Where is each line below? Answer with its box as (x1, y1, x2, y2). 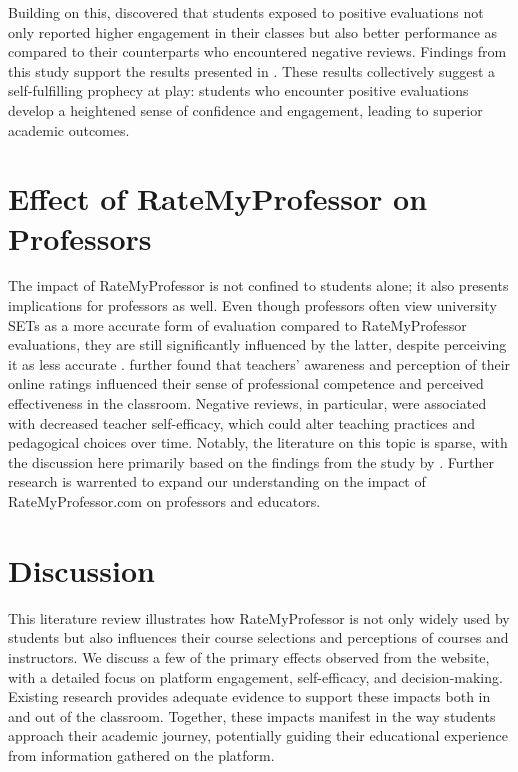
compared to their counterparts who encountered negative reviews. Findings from (8, 41, 507, 62)
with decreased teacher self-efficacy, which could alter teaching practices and (8, 412, 475, 433)
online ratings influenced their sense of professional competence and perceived (8, 373, 484, 394)
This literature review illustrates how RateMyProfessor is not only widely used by (8, 607, 510, 628)
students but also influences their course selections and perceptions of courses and (8, 627, 509, 648)
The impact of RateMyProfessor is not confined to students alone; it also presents (8, 275, 509, 296)
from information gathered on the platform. (8, 744, 275, 765)
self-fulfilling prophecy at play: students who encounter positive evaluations (8, 80, 469, 101)
